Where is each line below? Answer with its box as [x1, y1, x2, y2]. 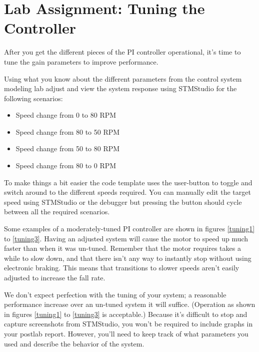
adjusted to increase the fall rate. [4, 272, 105, 282]
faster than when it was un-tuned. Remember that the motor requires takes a [4, 243, 241, 253]
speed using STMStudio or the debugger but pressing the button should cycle [4, 196, 242, 207]
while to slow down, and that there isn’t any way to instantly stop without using [4, 252, 251, 263]
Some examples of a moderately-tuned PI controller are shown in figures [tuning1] [4, 223, 255, 234]
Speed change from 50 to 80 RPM [15, 143, 120, 154]
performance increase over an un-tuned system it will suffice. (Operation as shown [4, 299, 255, 309]
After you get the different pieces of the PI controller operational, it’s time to [4, 47, 241, 57]
